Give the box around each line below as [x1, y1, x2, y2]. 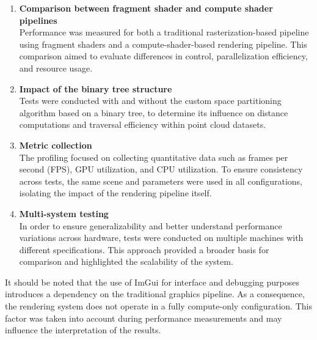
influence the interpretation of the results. [5, 323, 161, 336]
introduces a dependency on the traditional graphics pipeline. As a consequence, [5, 287, 305, 300]
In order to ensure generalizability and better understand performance [19, 219, 282, 232]
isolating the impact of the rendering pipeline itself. [19, 187, 212, 199]
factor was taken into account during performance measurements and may [5, 311, 282, 324]
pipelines [19, 13, 57, 26]
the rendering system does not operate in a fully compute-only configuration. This [5, 300, 312, 312]
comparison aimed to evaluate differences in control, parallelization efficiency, [19, 50, 308, 62]
